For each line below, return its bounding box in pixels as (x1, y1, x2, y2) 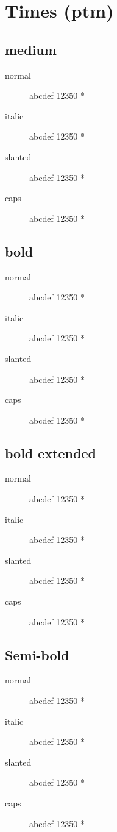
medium (5, 40, 57, 59)
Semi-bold (5, 645, 69, 664)
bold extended (5, 443, 96, 462)
